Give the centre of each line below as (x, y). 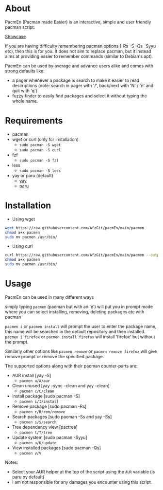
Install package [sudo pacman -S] (46, 396)
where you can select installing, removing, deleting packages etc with (75, 312)
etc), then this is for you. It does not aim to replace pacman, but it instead (78, 51)
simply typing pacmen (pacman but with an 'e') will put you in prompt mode (79, 307)
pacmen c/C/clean (37, 391)
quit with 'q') (25, 91)
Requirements (34, 121)
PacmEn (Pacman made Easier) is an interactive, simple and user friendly (78, 22)
